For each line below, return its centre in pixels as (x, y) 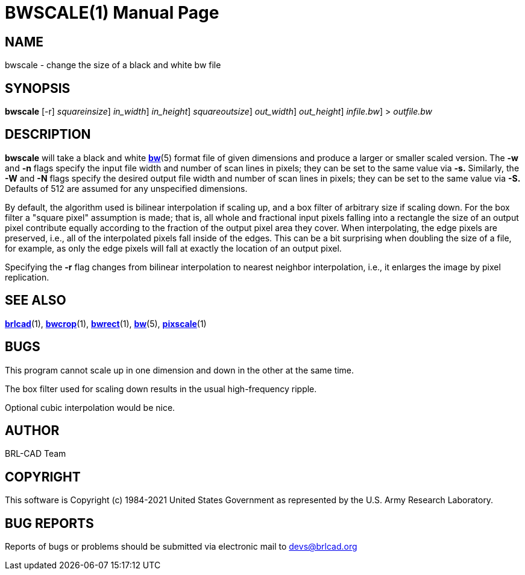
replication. (27, 277)
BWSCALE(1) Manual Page (112, 13)
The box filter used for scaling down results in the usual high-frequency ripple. (161, 389)
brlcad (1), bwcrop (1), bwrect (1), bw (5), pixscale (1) (106, 323)
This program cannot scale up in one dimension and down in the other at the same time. (180, 370)
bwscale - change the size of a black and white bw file (113, 65)
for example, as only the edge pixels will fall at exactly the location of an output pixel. (173, 248)
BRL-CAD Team (36, 454)
